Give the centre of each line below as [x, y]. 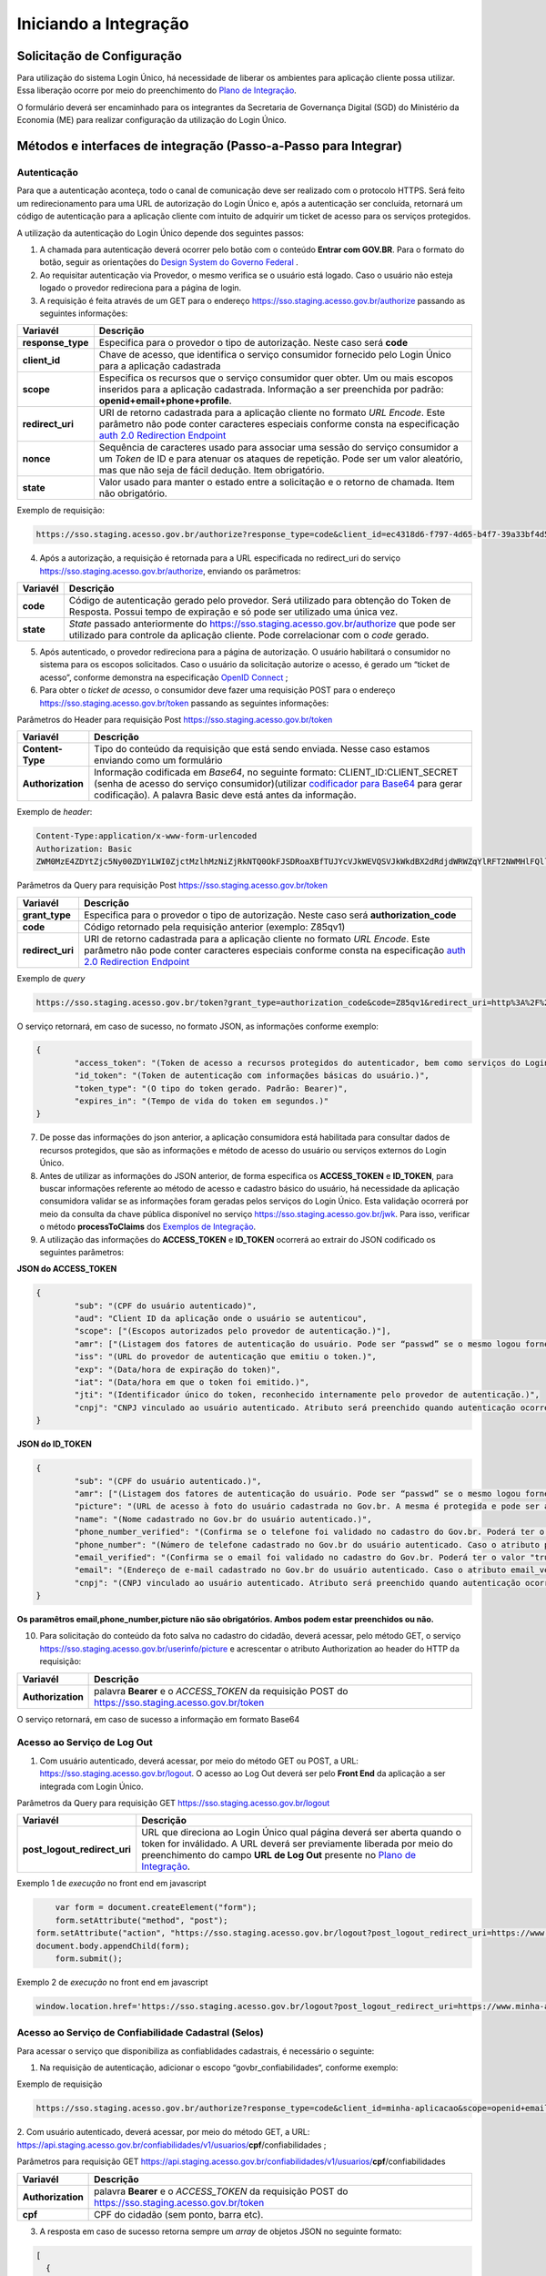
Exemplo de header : [55, 812]
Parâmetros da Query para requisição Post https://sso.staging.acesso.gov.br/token [172, 885]
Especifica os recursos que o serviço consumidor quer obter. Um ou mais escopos [276, 378]
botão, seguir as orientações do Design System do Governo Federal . [169, 262]
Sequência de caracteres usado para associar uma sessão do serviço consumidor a [278, 448]
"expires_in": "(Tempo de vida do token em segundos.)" [202, 1101]
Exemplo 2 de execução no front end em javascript [112, 1982]
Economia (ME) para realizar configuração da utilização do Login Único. [152, 120]
